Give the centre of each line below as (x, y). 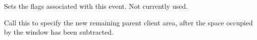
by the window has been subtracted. (59, 32)
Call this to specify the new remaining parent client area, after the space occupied (128, 22)
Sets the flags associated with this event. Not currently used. (96, 6)
